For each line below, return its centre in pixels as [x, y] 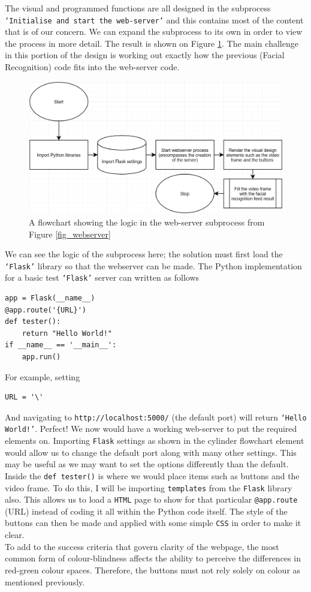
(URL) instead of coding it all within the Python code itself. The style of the [146, 511]
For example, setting [43, 376]
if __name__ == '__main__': [61, 345]
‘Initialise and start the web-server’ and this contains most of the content [154, 19]
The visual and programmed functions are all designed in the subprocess [138, 8]
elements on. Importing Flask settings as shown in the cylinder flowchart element [155, 441]
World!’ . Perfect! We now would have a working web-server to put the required [151, 429]
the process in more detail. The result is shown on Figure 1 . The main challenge [152, 43]
